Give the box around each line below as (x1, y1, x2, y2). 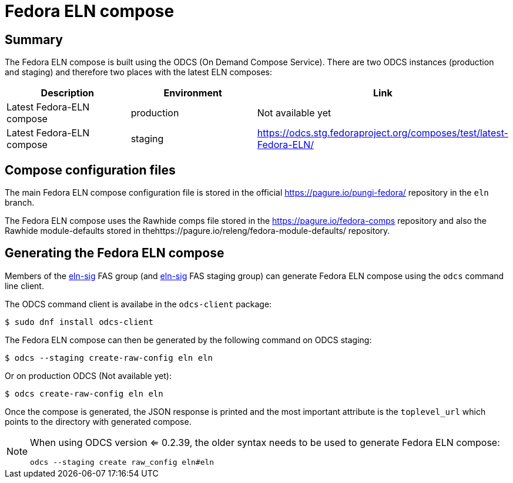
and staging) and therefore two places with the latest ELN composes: (5, 67, 272, 78)
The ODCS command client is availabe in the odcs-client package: (5, 298, 272, 309)
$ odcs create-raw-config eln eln (5, 388, 163, 398)
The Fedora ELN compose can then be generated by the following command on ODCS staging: (5, 334, 372, 345)
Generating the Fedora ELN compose (5, 246, 224, 261)
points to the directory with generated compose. (5, 416, 192, 427)
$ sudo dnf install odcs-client (5, 317, 153, 327)
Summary (5, 32, 63, 47)
